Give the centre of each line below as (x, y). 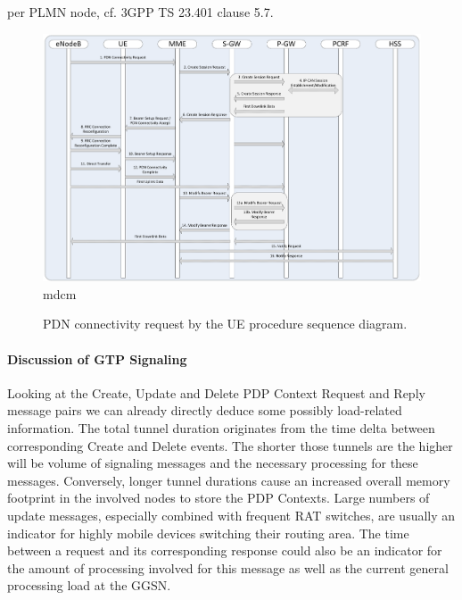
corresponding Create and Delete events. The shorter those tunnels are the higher (230, 445)
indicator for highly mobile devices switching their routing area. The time (208, 533)
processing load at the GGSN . (89, 585)
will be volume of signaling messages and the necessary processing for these (213, 463)
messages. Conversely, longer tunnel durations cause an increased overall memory (229, 480)
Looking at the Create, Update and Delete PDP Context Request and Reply (216, 392)
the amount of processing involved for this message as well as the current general (228, 567)
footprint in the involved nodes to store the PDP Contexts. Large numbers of (219, 498)
